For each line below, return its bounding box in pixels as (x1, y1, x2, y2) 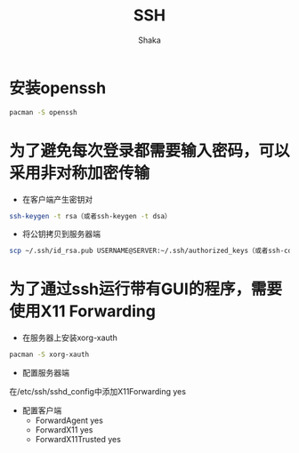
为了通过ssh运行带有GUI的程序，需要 (9, 279, 283, 299)
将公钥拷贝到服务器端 (21, 228, 101, 240)
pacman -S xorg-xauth (9, 350, 90, 360)
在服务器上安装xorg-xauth (21, 332, 117, 343)
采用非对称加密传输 (9, 163, 150, 183)
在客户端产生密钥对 (21, 194, 93, 204)
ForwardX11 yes (35, 425, 93, 435)
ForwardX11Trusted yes (35, 434, 122, 445)
